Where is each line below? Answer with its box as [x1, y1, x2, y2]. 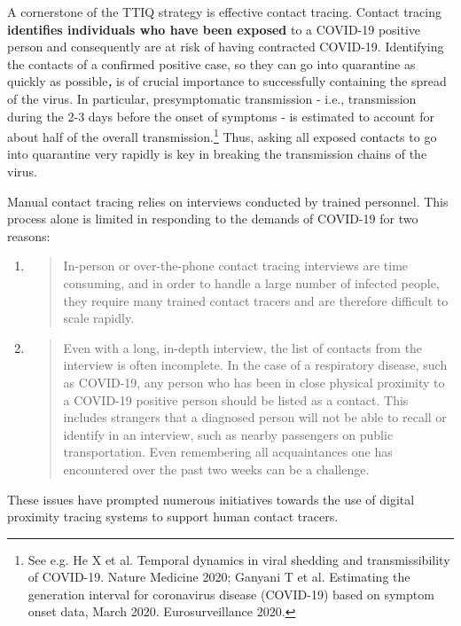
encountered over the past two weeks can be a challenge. [63, 459, 370, 478]
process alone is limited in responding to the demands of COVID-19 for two [7, 209, 418, 228]
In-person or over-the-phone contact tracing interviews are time [63, 256, 409, 275]
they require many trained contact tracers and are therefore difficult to [63, 291, 449, 309]
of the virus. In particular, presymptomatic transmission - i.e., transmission [7, 89, 417, 107]
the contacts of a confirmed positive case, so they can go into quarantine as [7, 54, 416, 73]
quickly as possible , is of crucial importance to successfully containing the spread [7, 72, 447, 90]
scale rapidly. [63, 309, 135, 327]
